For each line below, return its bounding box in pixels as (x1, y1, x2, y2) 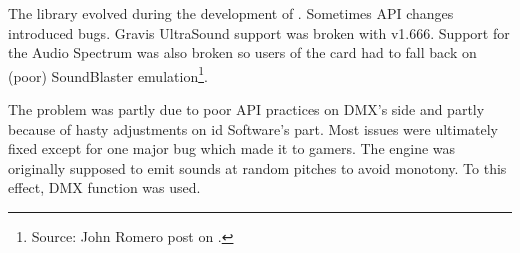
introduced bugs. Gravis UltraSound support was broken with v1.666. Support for (8, 22, 510, 43)
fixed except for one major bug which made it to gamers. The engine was (8, 138, 456, 159)
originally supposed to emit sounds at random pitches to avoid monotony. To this (8, 157, 507, 178)
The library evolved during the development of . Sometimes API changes (8, 3, 454, 23)
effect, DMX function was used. (8, 177, 201, 198)
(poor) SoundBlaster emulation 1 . (8, 62, 208, 86)
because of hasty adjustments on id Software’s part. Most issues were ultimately (8, 118, 498, 139)
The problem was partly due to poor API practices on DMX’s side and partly (8, 99, 485, 120)
